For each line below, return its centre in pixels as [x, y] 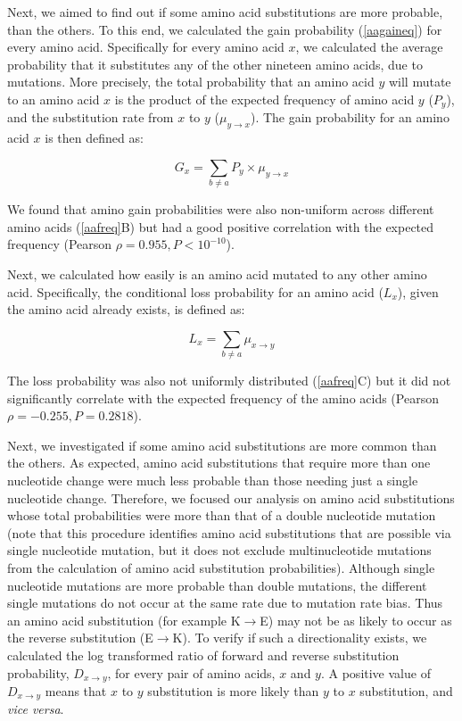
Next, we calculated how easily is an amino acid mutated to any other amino [217, 273]
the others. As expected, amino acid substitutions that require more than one [219, 463]
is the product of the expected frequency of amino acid [264, 99]
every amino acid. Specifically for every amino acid [146, 47]
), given [418, 291]
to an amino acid [54, 99]
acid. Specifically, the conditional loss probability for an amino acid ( [195, 291]
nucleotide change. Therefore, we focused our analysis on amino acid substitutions [231, 497]
